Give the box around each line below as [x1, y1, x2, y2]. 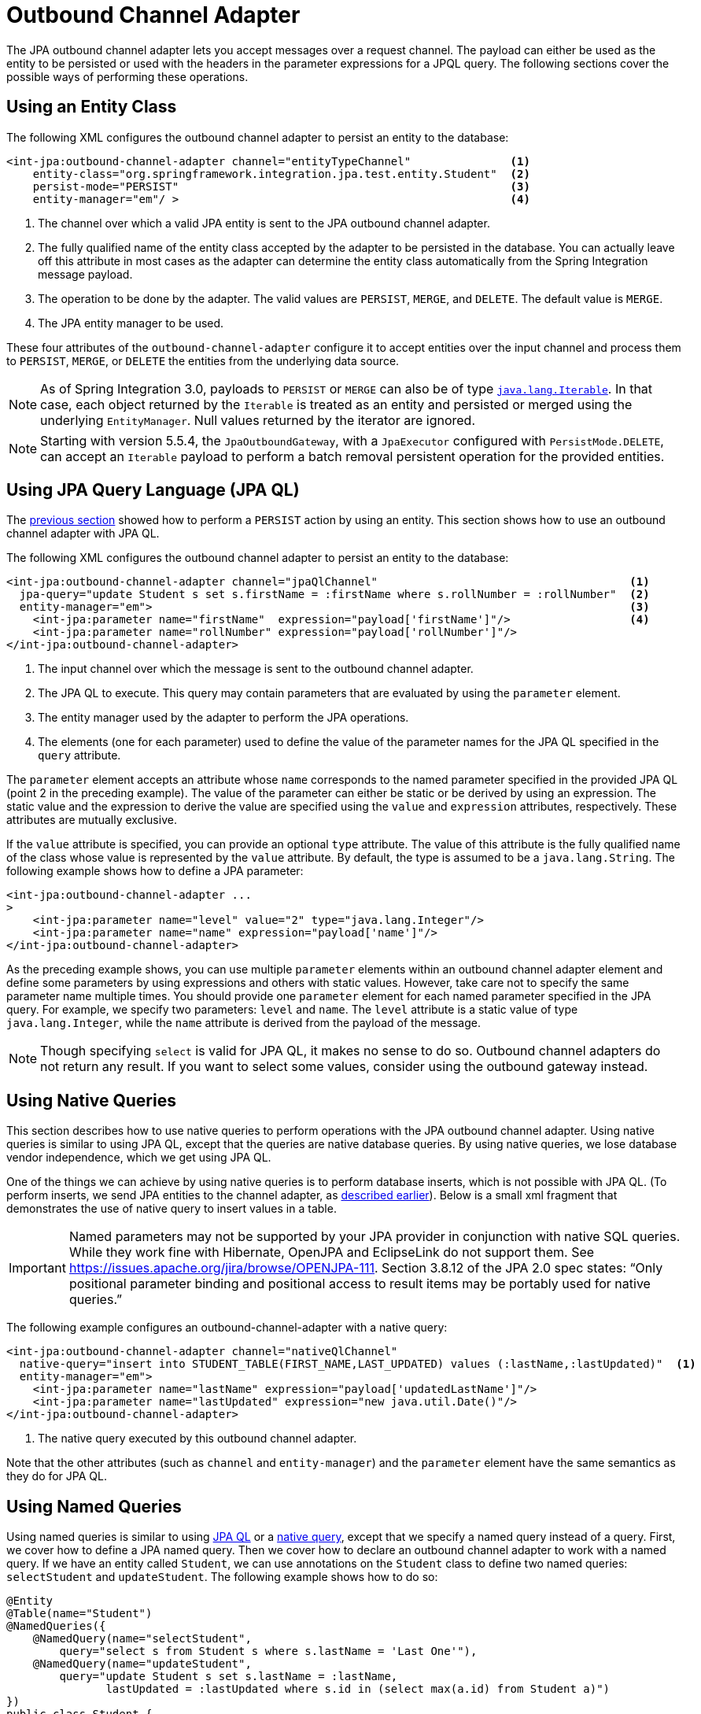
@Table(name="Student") [6, 1607, 153, 1620]
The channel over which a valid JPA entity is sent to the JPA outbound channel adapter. [38, 216, 490, 230]
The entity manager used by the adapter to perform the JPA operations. [38, 711, 409, 725]
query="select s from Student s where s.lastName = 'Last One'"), [59, 1645, 478, 1658]
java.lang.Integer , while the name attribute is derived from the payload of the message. [6, 1016, 481, 1030]
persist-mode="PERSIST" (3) [32, 179, 530, 193]
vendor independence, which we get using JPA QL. [6, 1151, 271, 1165]
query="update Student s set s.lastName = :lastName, [59, 1670, 398, 1683]
